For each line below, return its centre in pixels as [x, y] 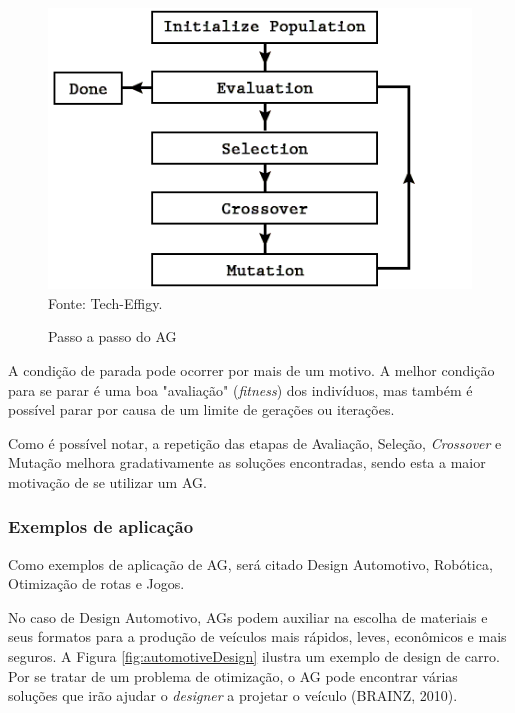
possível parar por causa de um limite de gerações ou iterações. [201, 409]
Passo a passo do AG [112, 336]
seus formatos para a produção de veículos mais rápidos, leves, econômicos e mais [257, 636]
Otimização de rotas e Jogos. [96, 583]
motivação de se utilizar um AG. [107, 481]
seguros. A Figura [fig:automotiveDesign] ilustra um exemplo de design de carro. [254, 656]
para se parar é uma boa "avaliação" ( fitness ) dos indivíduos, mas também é [240, 389]
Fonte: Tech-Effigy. [105, 302]
